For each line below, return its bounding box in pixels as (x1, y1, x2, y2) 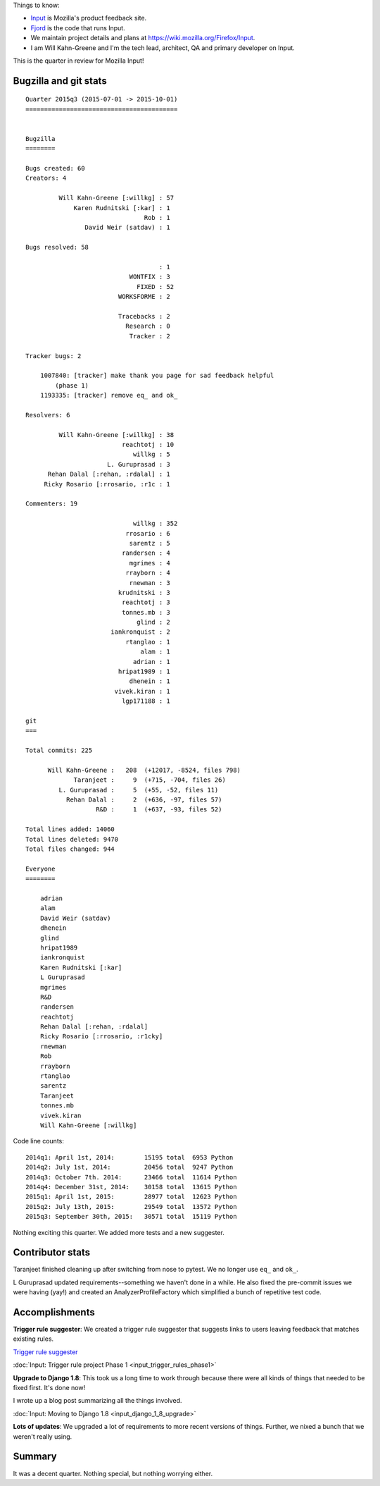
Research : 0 (125, 322, 170, 331)
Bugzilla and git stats (13, 75, 107, 87)
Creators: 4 (25, 174, 67, 183)
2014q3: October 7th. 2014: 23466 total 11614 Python (25, 1173, 237, 1181)
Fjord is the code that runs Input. (30, 23, 126, 32)
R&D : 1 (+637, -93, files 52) (96, 806, 222, 813)
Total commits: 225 (25, 747, 93, 754)
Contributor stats (13, 1246, 91, 1258)
